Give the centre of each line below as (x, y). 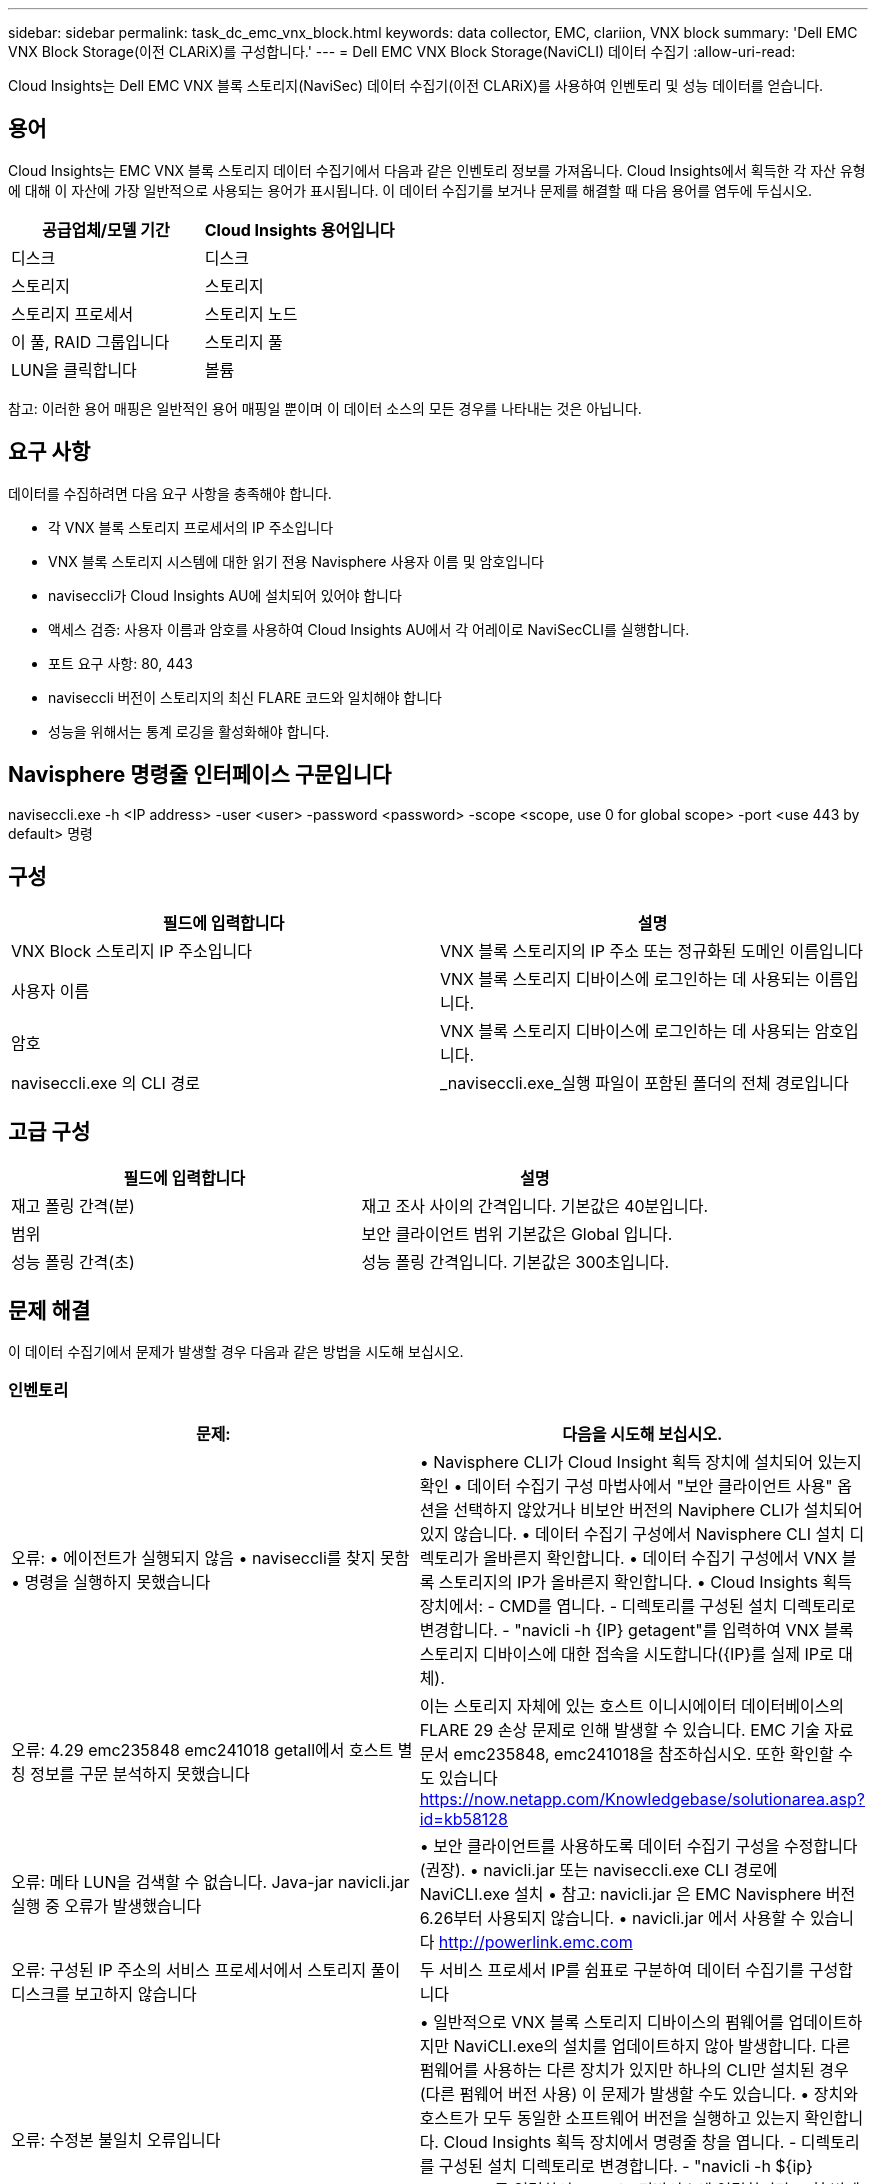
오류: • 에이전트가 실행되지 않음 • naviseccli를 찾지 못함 (210, 1557)
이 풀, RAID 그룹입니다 (90, 341)
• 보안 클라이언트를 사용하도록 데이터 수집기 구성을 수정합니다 (638, 1845)
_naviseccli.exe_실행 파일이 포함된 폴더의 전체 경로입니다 (644, 1083)
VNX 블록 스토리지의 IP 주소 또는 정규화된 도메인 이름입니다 (652, 951)
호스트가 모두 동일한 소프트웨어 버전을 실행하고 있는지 (609, 2117)
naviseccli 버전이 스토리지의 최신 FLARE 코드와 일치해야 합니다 (245, 697)
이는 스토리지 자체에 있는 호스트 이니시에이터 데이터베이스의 (632, 1705)
